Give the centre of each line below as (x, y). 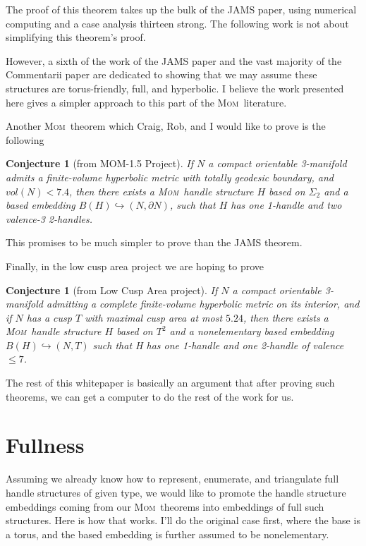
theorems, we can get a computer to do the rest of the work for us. (150, 396)
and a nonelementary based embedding (252, 331)
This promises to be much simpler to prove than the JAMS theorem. (154, 242)
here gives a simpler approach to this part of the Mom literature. (146, 102)
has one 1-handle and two (286, 205)
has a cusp (49, 317)
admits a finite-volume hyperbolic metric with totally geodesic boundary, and (170, 177)
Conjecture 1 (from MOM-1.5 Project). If (99, 163)
